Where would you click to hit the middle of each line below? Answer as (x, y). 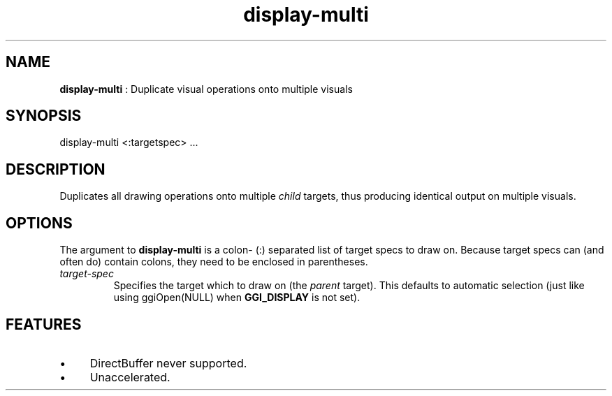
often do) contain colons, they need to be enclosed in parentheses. (214, 262)
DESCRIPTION (56, 169)
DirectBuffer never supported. (168, 363)
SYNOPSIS (44, 116)
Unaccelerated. (130, 377)
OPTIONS (39, 223)
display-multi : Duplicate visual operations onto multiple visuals (206, 89)
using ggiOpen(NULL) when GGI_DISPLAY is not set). (237, 298)
